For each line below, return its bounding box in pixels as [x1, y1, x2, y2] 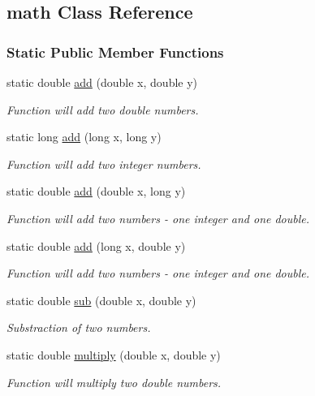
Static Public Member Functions [6, 41, 224, 62]
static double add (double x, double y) [6, 74, 198, 90]
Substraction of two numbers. [6, 319, 151, 336]
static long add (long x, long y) [6, 128, 162, 145]
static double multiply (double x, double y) [6, 346, 221, 363]
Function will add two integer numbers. [6, 155, 201, 172]
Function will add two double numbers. [6, 101, 199, 118]
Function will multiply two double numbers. [6, 373, 222, 390]
